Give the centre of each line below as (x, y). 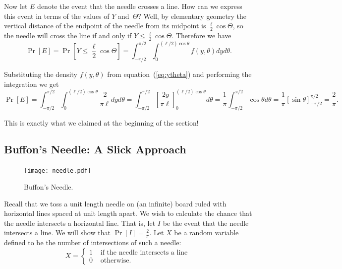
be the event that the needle (206, 223)
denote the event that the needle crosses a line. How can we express (140, 6)
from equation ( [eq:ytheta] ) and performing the (179, 74)
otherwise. (116, 261)
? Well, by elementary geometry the (192, 16)
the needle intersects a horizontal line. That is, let (80, 223)
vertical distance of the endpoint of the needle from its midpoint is (105, 26)
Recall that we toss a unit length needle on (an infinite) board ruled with (115, 203)
